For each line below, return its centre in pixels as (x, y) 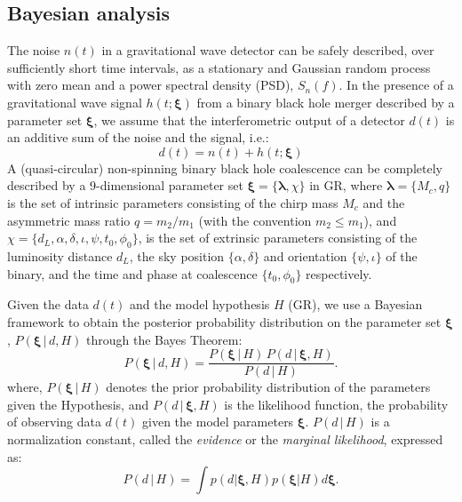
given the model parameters (218, 422)
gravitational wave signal (75, 102)
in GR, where (346, 185)
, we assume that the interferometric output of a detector (249, 120)
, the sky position (177, 255)
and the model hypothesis (200, 304)
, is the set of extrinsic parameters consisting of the (278, 238)
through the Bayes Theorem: (164, 339)
